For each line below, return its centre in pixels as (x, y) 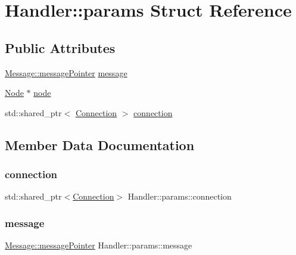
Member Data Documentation (100, 144)
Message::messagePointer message (66, 72)
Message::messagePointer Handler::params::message (99, 245)
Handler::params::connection (180, 196)
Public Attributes (60, 47)
